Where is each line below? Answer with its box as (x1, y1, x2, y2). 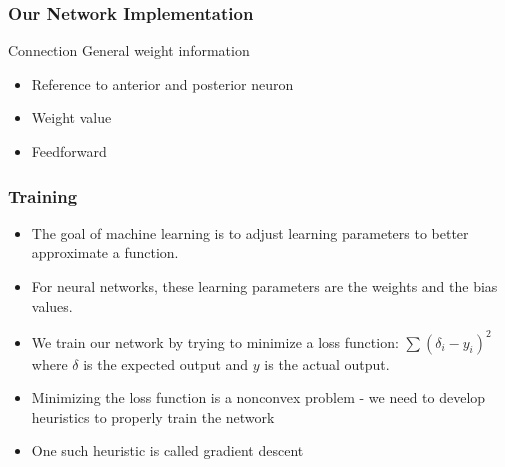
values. (31, 295, 73, 316)
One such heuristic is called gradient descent (31, 440, 304, 461)
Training (8, 183, 78, 208)
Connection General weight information (8, 40, 250, 61)
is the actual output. (264, 353, 390, 374)
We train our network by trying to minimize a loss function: (31, 331, 399, 352)
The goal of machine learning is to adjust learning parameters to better (31, 222, 469, 243)
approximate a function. (31, 242, 179, 263)
